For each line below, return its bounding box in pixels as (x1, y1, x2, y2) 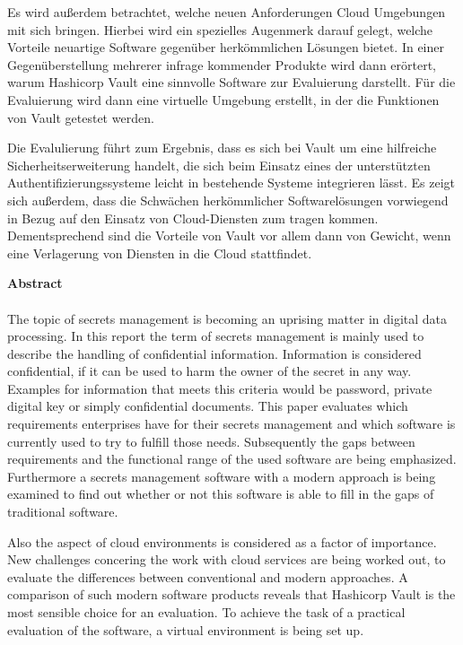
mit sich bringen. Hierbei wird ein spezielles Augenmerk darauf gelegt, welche (7, 20, 433, 39)
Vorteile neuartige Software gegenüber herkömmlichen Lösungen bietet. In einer (7, 38, 445, 57)
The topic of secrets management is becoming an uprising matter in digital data (7, 309, 448, 327)
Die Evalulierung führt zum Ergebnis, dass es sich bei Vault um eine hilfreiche (7, 138, 437, 157)
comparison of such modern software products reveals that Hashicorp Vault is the (7, 585, 456, 604)
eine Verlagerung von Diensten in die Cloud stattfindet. (7, 243, 312, 262)
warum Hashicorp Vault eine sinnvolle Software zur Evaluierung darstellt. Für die (7, 73, 456, 92)
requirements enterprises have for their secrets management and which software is (7, 414, 456, 433)
